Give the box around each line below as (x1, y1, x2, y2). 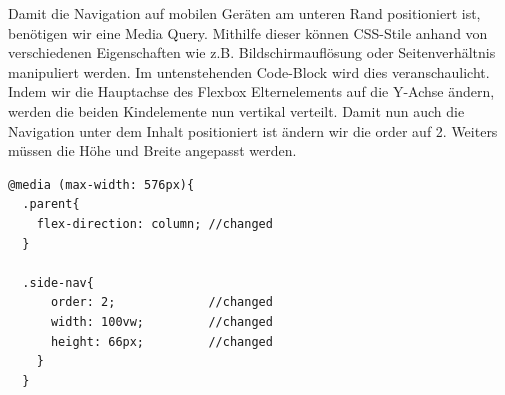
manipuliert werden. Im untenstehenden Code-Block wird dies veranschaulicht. (8, 61, 490, 82)
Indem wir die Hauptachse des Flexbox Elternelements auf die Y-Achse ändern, (8, 81, 495, 102)
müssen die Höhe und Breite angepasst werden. (8, 140, 297, 161)
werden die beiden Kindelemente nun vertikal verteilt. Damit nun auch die (8, 100, 465, 121)
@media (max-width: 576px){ (8, 177, 195, 192)
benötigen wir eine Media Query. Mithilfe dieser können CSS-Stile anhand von (8, 22, 488, 43)
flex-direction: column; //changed (36, 216, 273, 231)
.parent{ (22, 197, 80, 212)
